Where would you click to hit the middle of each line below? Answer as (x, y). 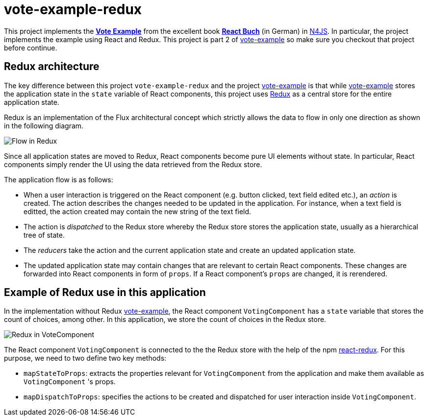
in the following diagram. (44, 125)
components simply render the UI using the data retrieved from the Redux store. (133, 164)
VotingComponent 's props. (70, 382)
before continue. (31, 48)
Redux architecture (52, 67)
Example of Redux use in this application (105, 293)
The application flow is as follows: (59, 179)
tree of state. (44, 235)
